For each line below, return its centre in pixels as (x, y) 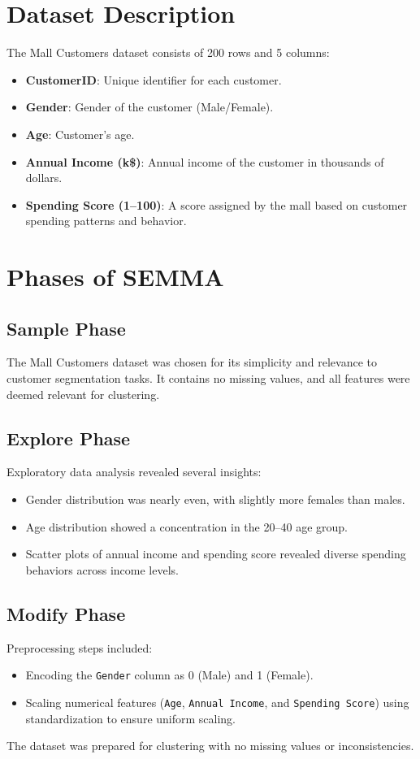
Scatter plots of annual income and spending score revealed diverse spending (216, 554)
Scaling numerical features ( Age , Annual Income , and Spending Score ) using (217, 702)
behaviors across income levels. (102, 569)
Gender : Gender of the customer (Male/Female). (149, 107)
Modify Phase (66, 613)
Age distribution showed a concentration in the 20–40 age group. (186, 526)
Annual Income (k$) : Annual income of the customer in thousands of (205, 161)
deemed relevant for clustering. (83, 394)
